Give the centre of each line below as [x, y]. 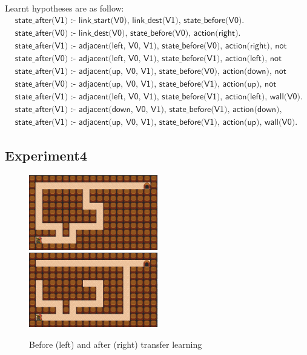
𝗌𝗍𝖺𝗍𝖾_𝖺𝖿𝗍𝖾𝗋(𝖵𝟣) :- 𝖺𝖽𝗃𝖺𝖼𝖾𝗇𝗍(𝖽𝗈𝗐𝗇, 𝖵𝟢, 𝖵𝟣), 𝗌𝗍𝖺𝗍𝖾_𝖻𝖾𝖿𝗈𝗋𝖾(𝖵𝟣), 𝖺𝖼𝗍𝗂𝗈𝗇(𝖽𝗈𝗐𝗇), [148, 109]
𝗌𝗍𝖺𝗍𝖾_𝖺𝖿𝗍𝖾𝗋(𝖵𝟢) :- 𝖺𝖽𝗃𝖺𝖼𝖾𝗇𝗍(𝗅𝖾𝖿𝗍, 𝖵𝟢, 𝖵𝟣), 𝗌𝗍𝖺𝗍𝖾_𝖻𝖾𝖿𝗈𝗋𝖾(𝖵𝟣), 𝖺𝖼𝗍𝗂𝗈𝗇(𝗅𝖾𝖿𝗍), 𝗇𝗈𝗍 [148, 58]
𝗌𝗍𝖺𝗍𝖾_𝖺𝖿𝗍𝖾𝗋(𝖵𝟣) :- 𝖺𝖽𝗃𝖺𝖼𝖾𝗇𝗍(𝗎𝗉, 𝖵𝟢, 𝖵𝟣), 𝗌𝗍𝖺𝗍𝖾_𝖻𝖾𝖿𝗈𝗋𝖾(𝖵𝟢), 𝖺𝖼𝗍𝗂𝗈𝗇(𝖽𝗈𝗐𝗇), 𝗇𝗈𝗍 [150, 71]
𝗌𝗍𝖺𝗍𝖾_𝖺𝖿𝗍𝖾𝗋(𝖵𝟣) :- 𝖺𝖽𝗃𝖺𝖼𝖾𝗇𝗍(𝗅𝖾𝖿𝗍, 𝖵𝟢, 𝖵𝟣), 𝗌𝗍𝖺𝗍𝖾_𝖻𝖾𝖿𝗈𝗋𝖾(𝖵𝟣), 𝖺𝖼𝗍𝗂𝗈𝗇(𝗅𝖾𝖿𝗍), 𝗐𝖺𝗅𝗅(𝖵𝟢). [159, 97]
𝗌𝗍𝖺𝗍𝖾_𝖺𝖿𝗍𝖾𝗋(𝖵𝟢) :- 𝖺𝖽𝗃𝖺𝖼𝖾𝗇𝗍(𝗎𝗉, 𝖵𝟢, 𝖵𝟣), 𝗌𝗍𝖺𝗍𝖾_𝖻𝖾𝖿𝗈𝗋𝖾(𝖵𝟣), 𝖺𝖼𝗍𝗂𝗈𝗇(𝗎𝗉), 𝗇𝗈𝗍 [146, 84]
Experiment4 [46, 155]
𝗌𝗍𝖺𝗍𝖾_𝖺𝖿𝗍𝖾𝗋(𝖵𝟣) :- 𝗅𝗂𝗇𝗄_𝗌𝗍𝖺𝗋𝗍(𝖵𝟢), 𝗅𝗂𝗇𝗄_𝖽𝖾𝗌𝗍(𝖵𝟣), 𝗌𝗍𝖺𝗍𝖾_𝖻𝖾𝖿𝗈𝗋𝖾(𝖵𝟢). [130, 20]
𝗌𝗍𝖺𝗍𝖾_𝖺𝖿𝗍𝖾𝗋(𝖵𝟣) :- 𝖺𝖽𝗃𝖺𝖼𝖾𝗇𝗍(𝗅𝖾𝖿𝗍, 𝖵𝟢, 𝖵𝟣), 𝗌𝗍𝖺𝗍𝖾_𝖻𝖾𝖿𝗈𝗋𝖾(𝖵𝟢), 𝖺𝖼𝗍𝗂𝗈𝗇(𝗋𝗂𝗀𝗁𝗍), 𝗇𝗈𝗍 [151, 46]
